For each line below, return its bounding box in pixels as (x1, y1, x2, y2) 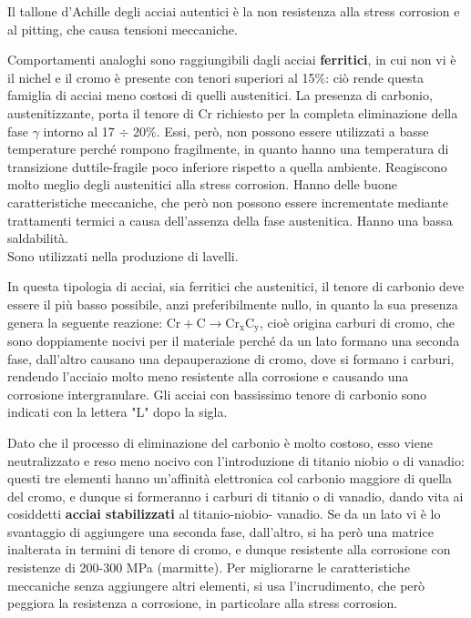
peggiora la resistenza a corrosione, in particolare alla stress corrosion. (7, 593, 398, 613)
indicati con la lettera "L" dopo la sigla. (7, 402, 228, 421)
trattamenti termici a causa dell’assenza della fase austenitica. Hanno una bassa (7, 210, 453, 229)
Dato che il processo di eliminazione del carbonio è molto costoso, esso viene (7, 432, 433, 451)
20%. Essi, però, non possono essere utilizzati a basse (133, 121, 429, 140)
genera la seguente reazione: (7, 312, 163, 331)
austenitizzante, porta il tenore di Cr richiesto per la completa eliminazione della (7, 103, 458, 122)
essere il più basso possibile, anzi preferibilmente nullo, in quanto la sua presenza (7, 294, 458, 313)
